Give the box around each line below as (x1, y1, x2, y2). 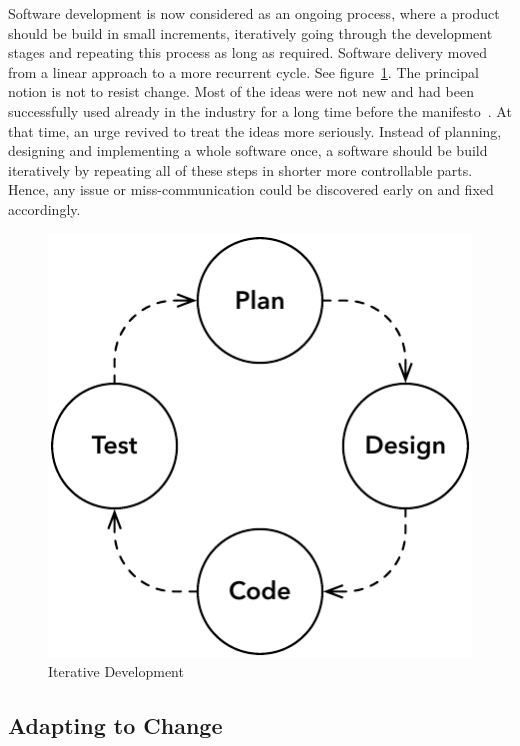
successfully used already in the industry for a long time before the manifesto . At (8, 100, 512, 121)
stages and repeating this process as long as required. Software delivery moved (8, 42, 488, 63)
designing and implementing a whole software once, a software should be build (8, 140, 488, 161)
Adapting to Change (8, 710, 223, 741)
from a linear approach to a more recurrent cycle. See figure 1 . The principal (8, 61, 479, 82)
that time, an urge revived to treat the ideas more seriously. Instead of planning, (8, 120, 502, 141)
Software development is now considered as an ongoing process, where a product (8, 3, 500, 23)
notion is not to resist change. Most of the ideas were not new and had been (8, 81, 474, 102)
